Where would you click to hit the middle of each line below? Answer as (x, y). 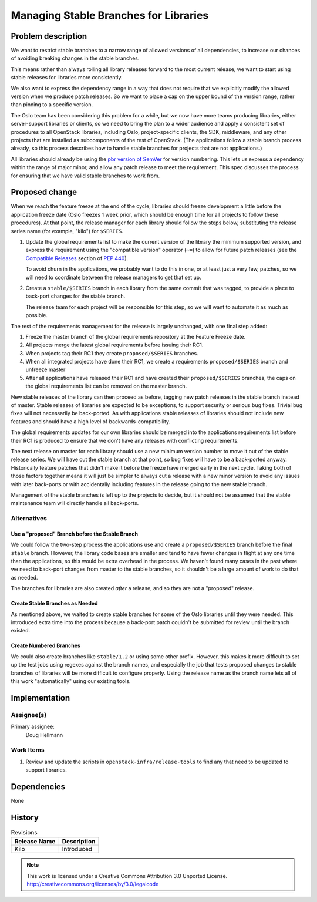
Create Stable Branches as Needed (54, 603)
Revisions (24, 833)
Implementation (41, 698)
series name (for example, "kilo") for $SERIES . (67, 231)
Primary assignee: (33, 727)
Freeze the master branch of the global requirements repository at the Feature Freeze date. (136, 336)
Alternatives (29, 519)
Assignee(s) (29, 715)
